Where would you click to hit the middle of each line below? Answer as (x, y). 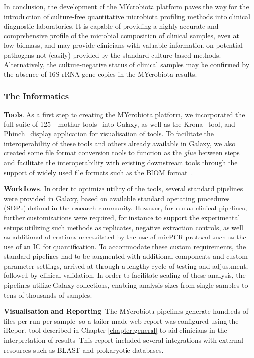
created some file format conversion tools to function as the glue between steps (122, 153)
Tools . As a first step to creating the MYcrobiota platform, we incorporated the (125, 114)
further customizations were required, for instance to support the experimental (122, 217)
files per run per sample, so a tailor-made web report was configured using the (121, 320)
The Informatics (37, 96)
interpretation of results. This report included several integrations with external (124, 340)
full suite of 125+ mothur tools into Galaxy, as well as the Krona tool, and (120, 124)
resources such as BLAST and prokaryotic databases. (84, 349)
